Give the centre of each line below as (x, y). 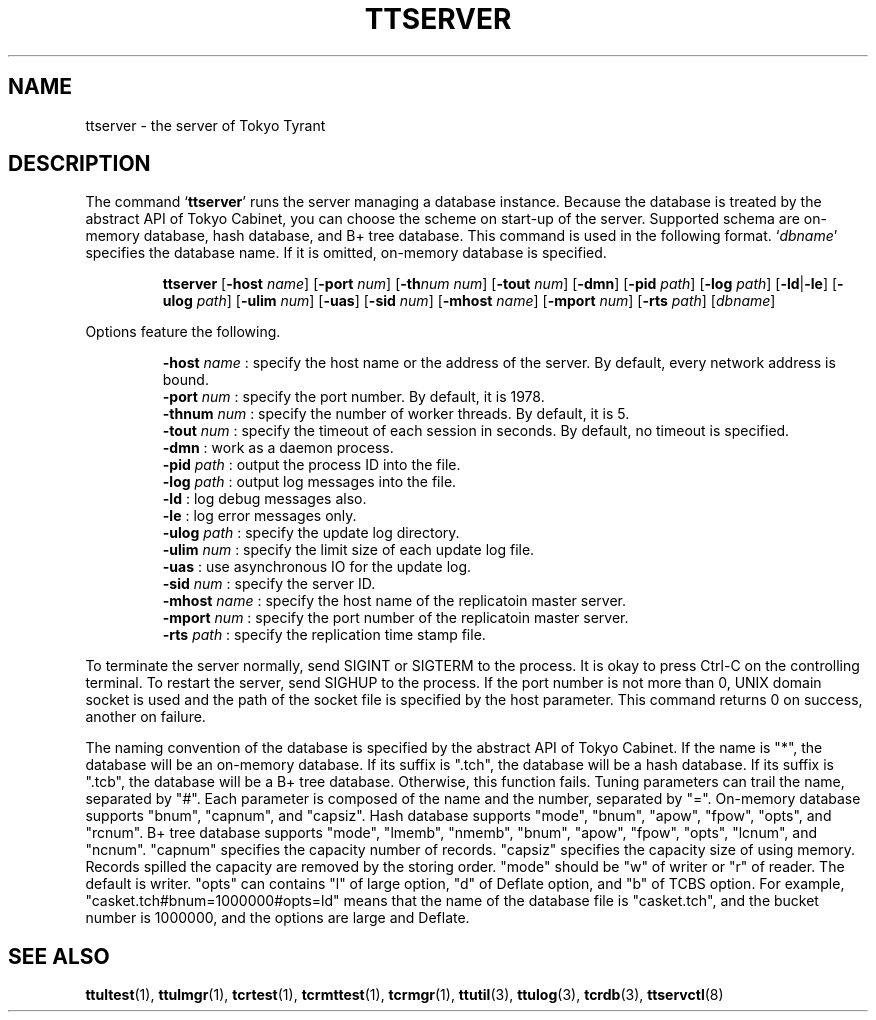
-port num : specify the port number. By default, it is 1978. (353, 397)
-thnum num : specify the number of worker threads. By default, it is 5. (396, 414)
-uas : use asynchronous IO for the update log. (317, 567)
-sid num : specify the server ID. (269, 584)
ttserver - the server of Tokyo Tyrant (205, 125)
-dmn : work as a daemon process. (278, 448)
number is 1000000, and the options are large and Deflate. (277, 918)
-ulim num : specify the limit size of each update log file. (348, 550)
